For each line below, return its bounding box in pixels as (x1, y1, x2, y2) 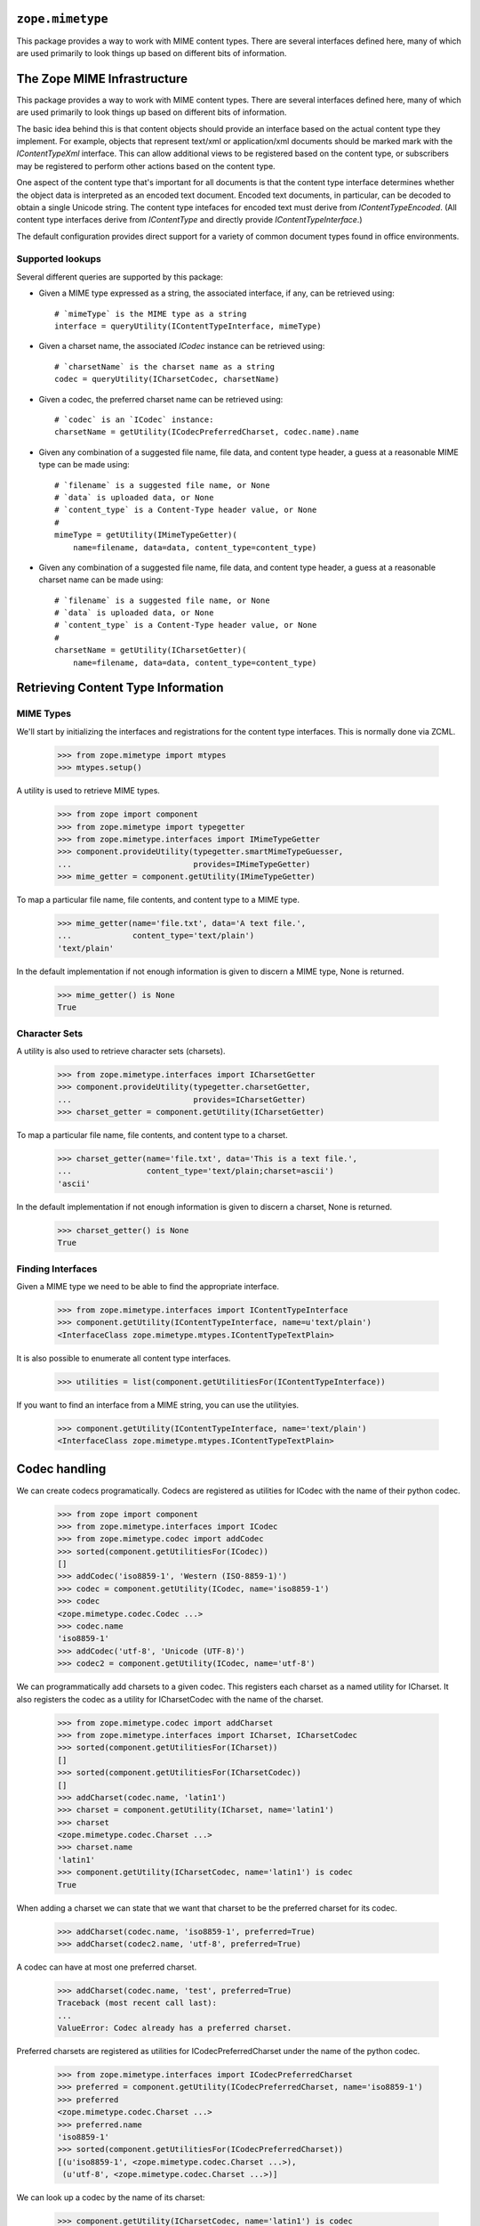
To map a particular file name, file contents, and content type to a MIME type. (16, 895, 300, 906)
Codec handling (16, 1461, 107, 1477)
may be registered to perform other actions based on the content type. (16, 160, 276, 171)
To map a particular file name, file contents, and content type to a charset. (16, 1130, 288, 1141)
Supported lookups (16, 253, 101, 265)
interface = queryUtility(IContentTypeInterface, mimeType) (54, 321, 322, 331)
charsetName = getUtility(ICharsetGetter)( (54, 646, 247, 655)
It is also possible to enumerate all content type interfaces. (16, 1353, 231, 1363)
